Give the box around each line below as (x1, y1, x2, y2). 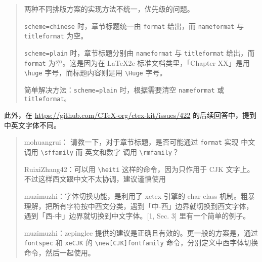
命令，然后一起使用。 (24, 247, 95, 257)
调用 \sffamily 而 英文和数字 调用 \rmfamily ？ (24, 147, 179, 157)
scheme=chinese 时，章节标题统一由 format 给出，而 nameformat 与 (24, 20, 244, 31)
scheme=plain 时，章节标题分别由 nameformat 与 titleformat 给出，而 (24, 47, 255, 58)
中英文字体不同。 (4, 119, 61, 130)
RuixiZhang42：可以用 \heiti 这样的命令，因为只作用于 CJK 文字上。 (24, 163, 254, 174)
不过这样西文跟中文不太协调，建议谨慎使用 (24, 173, 166, 184)
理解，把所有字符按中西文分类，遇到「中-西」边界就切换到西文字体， (24, 200, 253, 211)
